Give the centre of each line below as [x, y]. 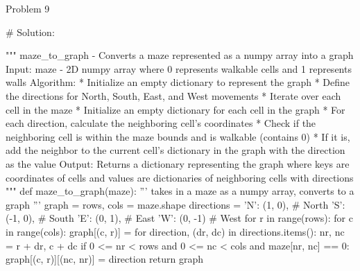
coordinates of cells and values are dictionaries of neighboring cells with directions [180, 177]
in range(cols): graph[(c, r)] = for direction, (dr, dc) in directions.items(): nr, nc [175, 231]
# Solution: [30, 32]
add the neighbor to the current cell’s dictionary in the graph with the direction [175, 150]
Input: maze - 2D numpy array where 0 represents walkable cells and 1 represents [179, 68]
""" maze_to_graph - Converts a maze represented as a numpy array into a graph [180, 55]
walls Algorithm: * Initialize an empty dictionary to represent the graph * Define [178, 82]
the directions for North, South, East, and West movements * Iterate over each [173, 95]
